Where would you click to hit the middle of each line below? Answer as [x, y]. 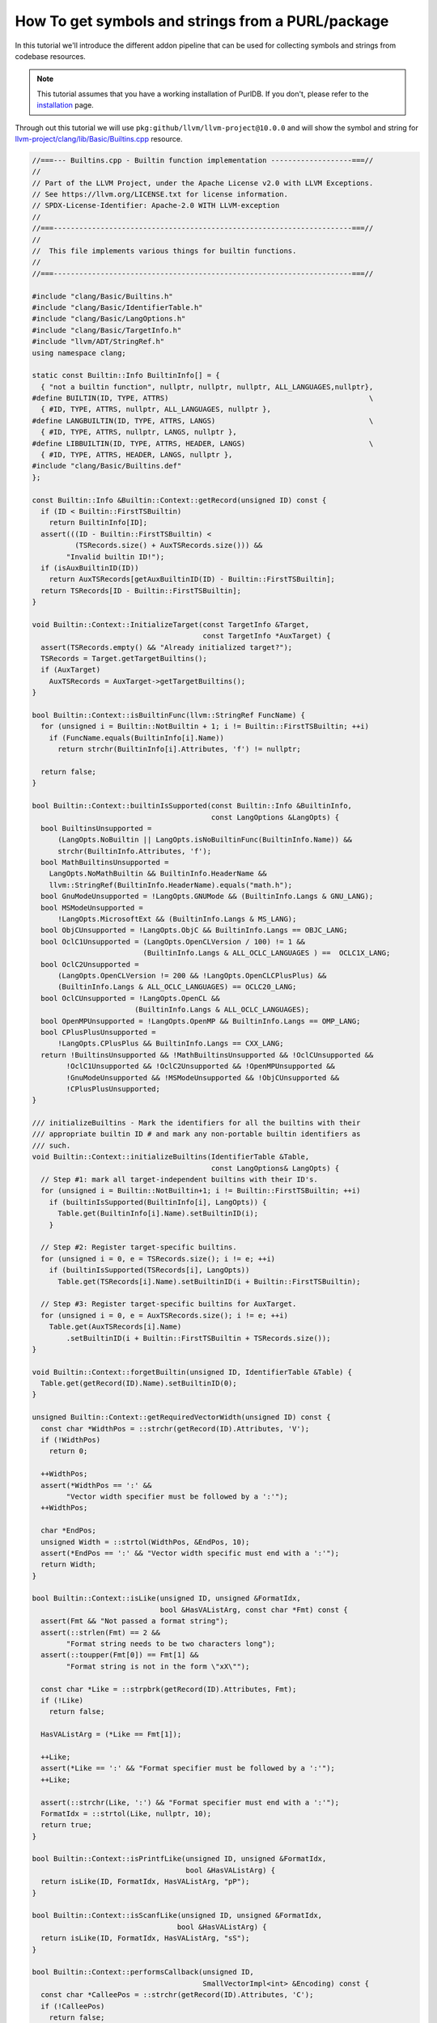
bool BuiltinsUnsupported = [96, 828]
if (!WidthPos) [71, 1440]
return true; [66, 1825]
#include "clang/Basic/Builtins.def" [107, 466]
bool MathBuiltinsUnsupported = [105, 863]
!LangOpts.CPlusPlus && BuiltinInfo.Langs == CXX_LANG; [171, 1043]
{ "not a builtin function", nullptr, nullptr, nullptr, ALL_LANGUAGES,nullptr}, [207, 387]
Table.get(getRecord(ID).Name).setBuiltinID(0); [139, 1383]
